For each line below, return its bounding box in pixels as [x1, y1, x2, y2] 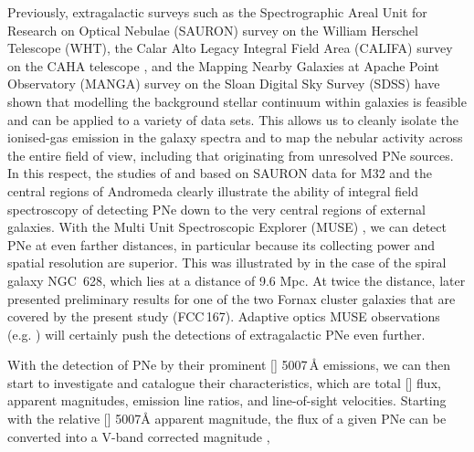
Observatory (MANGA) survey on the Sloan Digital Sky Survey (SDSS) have [7, 74, 440, 93]
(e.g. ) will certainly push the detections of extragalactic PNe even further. [7, 324, 426, 343]
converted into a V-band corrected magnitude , [7, 426, 270, 446]
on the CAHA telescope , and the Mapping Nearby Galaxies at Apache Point [7, 56, 439, 75]
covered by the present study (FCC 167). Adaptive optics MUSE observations [7, 307, 440, 326]
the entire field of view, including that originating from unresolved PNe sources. [7, 145, 454, 164]
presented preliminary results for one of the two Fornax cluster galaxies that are [7, 289, 456, 308]
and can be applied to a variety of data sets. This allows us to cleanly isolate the [7, 110, 458, 129]
